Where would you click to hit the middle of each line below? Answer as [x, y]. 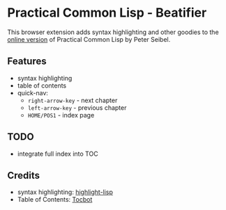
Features [27, 62]
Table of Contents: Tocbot [55, 200]
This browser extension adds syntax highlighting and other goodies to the [113, 32]
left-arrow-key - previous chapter [77, 107]
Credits [24, 175]
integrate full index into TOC [58, 154]
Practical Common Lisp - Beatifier [107, 13]
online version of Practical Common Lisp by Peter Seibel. [89, 39]
